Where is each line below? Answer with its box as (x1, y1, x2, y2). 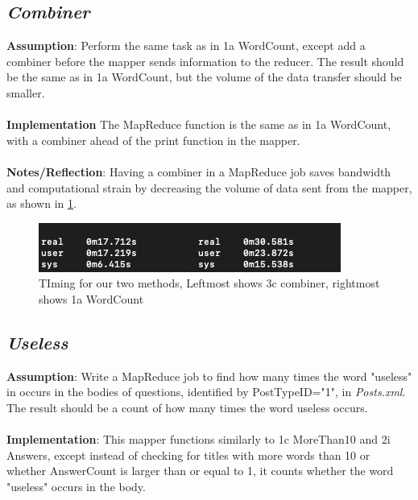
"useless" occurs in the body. (6, 477, 146, 494)
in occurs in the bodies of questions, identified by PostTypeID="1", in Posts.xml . (6, 383, 406, 400)
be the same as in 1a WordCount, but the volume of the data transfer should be (6, 68, 402, 85)
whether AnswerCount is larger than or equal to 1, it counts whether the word (6, 462, 394, 479)
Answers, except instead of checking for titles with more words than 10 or (6, 446, 370, 463)
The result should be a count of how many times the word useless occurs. (6, 399, 368, 415)
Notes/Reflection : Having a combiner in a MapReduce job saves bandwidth (6, 163, 391, 180)
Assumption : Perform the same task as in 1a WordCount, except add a (6, 37, 366, 54)
